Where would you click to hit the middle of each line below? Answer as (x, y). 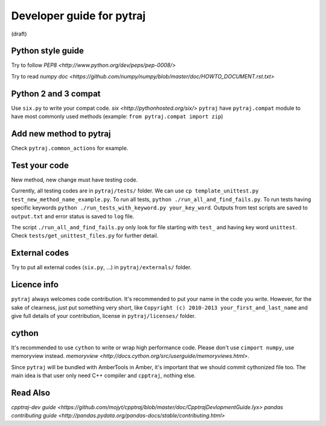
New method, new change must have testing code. (75, 180)
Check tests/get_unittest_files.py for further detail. (85, 236)
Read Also (31, 393)
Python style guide (47, 51)
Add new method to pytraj (61, 134)
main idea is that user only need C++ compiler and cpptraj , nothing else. (104, 375)
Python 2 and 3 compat (56, 94)
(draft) (19, 34)
